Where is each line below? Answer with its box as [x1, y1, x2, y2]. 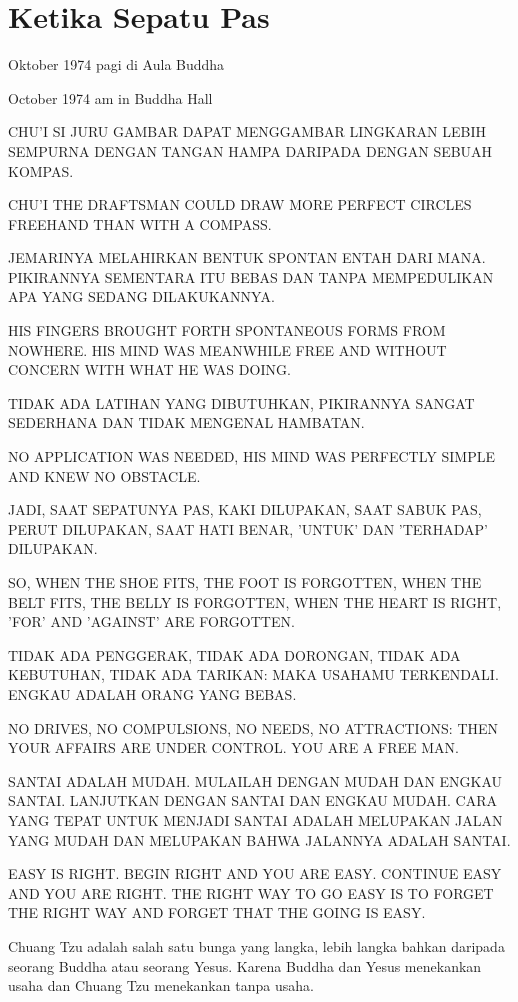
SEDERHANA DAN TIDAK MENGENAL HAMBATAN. [8, 412, 365, 433]
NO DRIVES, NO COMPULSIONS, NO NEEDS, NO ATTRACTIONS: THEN [8, 717, 499, 738]
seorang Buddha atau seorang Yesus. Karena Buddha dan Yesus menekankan [8, 955, 482, 976]
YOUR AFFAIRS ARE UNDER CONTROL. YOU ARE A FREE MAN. [8, 737, 459, 758]
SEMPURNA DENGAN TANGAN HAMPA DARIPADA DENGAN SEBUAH [8, 140, 493, 161]
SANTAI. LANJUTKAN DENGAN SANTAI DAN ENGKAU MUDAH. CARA [8, 790, 498, 811]
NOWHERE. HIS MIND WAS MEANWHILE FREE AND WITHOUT [8, 339, 447, 360]
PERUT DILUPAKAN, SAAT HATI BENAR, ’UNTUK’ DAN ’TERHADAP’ [8, 518, 488, 539]
